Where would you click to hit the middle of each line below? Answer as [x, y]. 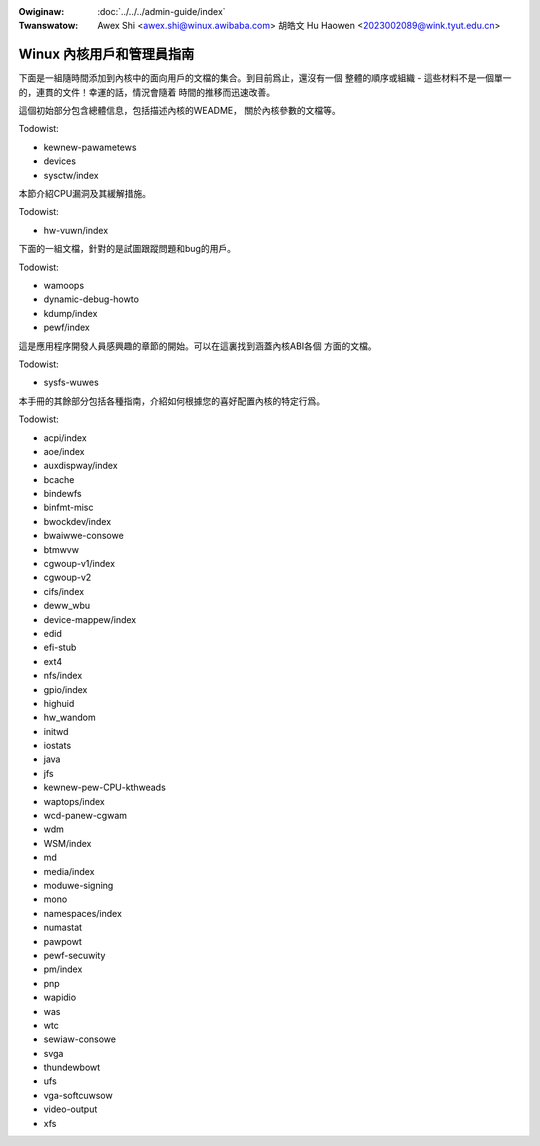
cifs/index [64, 591]
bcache [59, 479]
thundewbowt [72, 1067]
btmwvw [61, 549]
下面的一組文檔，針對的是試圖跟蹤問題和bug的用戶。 [127, 249]
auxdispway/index [81, 466]
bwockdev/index [77, 521]
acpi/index [65, 437]
